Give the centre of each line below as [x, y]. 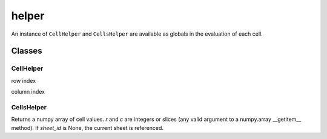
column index [28, 92]
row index [24, 80]
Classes [27, 51]
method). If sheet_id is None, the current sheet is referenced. [87, 128]
